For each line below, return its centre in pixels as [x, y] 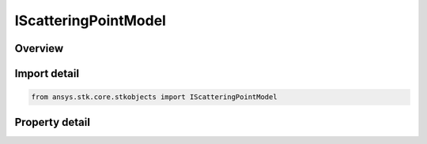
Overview [39, 48]
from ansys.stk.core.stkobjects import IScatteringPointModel [154, 97]
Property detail [53, 122]
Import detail [47, 74]
